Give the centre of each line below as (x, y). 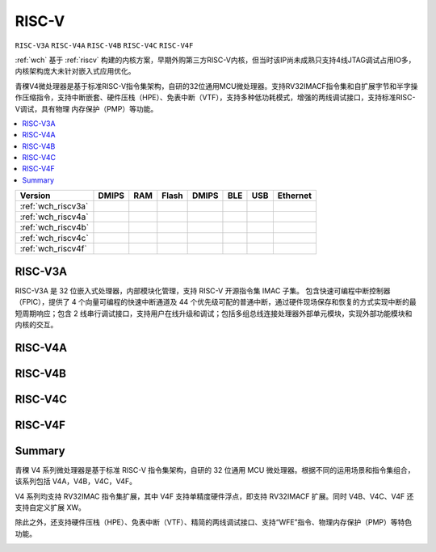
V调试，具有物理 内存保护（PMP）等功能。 (86, 108)
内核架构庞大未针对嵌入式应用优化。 (75, 71)
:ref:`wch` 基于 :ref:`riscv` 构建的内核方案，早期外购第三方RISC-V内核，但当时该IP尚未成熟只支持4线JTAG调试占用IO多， (215, 60)
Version (35, 196)
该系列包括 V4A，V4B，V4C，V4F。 (76, 482)
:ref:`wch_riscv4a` (54, 217)
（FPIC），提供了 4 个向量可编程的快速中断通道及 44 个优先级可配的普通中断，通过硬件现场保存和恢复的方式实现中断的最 (216, 302)
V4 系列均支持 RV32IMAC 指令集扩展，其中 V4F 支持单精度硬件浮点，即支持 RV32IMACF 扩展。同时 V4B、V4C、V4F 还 (214, 496)
